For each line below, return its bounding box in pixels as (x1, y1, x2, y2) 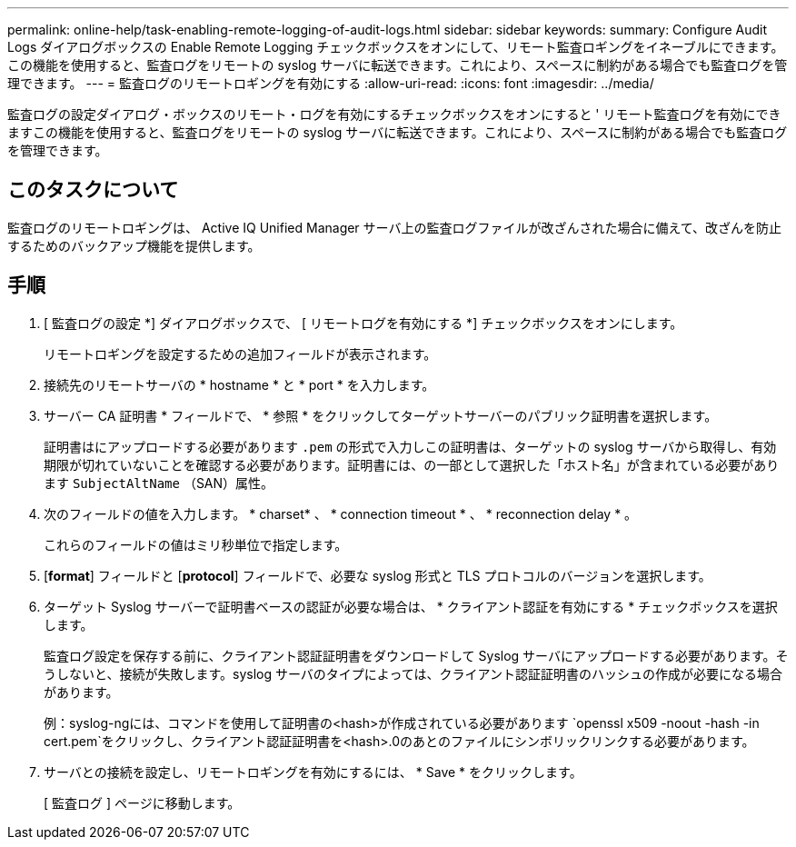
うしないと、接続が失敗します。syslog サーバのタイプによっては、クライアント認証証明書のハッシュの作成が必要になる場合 (44, 665, 782, 682)
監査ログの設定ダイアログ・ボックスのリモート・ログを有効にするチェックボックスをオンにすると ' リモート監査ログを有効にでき (7, 106, 781, 122)
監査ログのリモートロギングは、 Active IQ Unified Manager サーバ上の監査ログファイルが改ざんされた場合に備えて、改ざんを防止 (7, 219, 782, 235)
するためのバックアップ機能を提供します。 (7, 237, 261, 254)
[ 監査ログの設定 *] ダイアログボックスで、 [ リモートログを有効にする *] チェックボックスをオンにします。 (44, 314, 683, 331)
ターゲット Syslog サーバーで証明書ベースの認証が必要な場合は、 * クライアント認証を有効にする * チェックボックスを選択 (44, 598, 778, 614)
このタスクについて (7, 178, 179, 202)
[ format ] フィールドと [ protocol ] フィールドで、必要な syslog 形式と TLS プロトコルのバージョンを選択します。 (44, 567, 711, 583)
